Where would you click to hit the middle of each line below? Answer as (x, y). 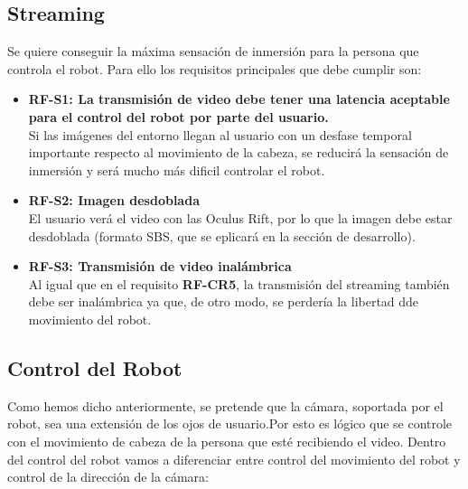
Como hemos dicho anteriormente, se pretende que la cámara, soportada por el (225, 405)
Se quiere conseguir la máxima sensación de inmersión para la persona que (213, 51)
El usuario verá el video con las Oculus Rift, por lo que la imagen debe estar (240, 217)
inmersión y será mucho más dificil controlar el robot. (177, 169)
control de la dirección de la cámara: (108, 477)
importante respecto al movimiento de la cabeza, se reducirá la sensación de (239, 152)
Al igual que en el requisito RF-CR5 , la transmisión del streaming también (239, 283)
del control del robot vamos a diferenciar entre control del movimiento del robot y (234, 459)
